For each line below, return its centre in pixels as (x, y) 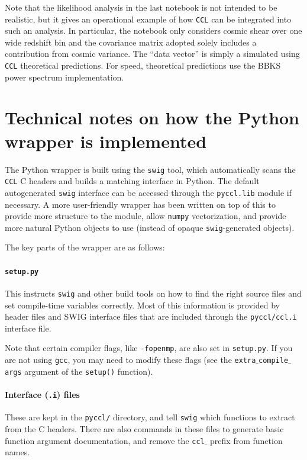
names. (17, 452)
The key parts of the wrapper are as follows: (85, 247)
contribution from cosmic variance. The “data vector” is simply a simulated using (152, 54)
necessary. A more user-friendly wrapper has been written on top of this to (140, 204)
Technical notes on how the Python (152, 118)
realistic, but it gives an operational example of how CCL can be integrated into (148, 19)
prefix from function (246, 440)
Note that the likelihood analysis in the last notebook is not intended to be (141, 7)
